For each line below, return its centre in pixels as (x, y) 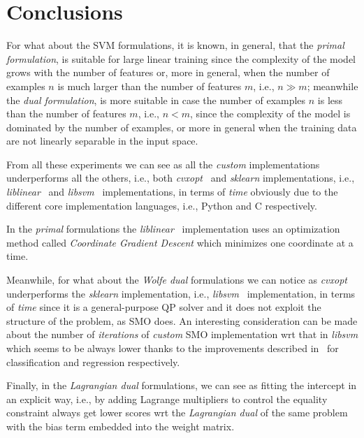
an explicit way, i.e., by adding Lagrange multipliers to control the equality (167, 399)
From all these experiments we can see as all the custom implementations (163, 164)
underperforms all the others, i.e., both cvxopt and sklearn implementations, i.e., (181, 178)
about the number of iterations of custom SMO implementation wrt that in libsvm (182, 334)
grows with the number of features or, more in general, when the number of (168, 72)
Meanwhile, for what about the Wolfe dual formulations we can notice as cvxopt (177, 280)
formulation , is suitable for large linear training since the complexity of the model (181, 58)
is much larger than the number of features (150, 86)
